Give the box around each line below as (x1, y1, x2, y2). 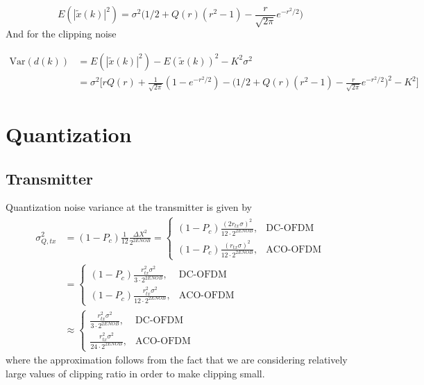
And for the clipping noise (6, 26, 117, 40)
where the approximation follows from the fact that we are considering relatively (6, 352, 348, 367)
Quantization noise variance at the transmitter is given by (6, 200, 253, 214)
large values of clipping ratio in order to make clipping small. (6, 366, 265, 380)
